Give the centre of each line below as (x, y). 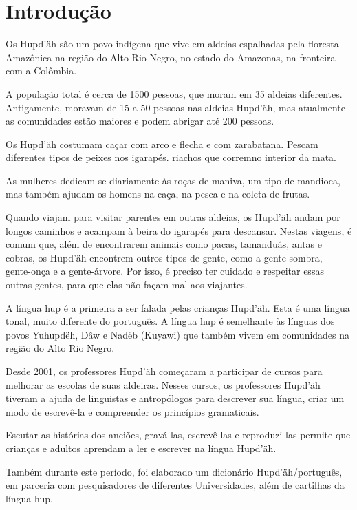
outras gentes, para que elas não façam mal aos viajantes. (127, 285)
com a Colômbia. (41, 71)
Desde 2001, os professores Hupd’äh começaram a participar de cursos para (164, 371)
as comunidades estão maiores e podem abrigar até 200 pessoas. (140, 121)
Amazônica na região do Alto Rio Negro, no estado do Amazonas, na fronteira (171, 57)
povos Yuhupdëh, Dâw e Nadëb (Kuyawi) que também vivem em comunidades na (178, 334)
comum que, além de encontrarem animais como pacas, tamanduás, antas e (164, 244)
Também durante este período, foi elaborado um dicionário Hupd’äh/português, (174, 471)
